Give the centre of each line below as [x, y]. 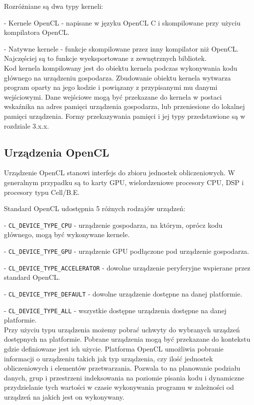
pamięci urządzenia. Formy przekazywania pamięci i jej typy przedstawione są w [125, 116]
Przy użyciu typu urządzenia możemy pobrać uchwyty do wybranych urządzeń [122, 329]
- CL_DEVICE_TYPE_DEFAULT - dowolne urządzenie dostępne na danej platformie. [123, 293]
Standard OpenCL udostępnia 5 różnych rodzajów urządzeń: [95, 208]
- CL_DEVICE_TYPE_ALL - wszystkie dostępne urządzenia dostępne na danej [115, 310]
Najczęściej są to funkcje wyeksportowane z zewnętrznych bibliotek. [105, 58]
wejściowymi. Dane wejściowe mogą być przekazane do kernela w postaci [113, 96]
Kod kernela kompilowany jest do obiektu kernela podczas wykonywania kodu [121, 67]
